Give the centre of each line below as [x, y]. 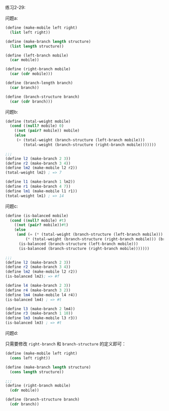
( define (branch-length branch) [39, 83]
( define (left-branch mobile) [37, 55]
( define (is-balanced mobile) [37, 216]
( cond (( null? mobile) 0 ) [37, 126]
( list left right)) [30, 32]
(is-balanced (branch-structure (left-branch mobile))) [78, 244]
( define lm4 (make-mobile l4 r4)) [41, 295]
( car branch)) [24, 87]
